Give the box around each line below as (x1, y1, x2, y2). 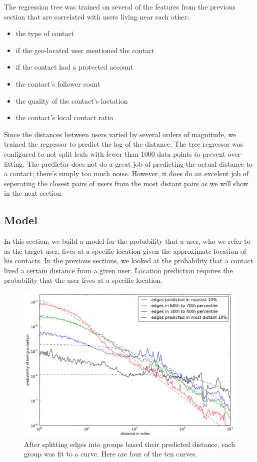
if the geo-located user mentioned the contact (15, 45, 154, 55)
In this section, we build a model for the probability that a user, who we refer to (4, 236, 250, 246)
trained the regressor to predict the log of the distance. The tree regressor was (4, 139, 243, 149)
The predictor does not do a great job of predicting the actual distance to (26, 158, 252, 169)
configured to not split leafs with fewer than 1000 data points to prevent (4, 148, 225, 159)
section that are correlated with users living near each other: (4, 11, 189, 22)
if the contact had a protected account (15, 62, 133, 72)
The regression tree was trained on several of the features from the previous (4, 2, 236, 12)
